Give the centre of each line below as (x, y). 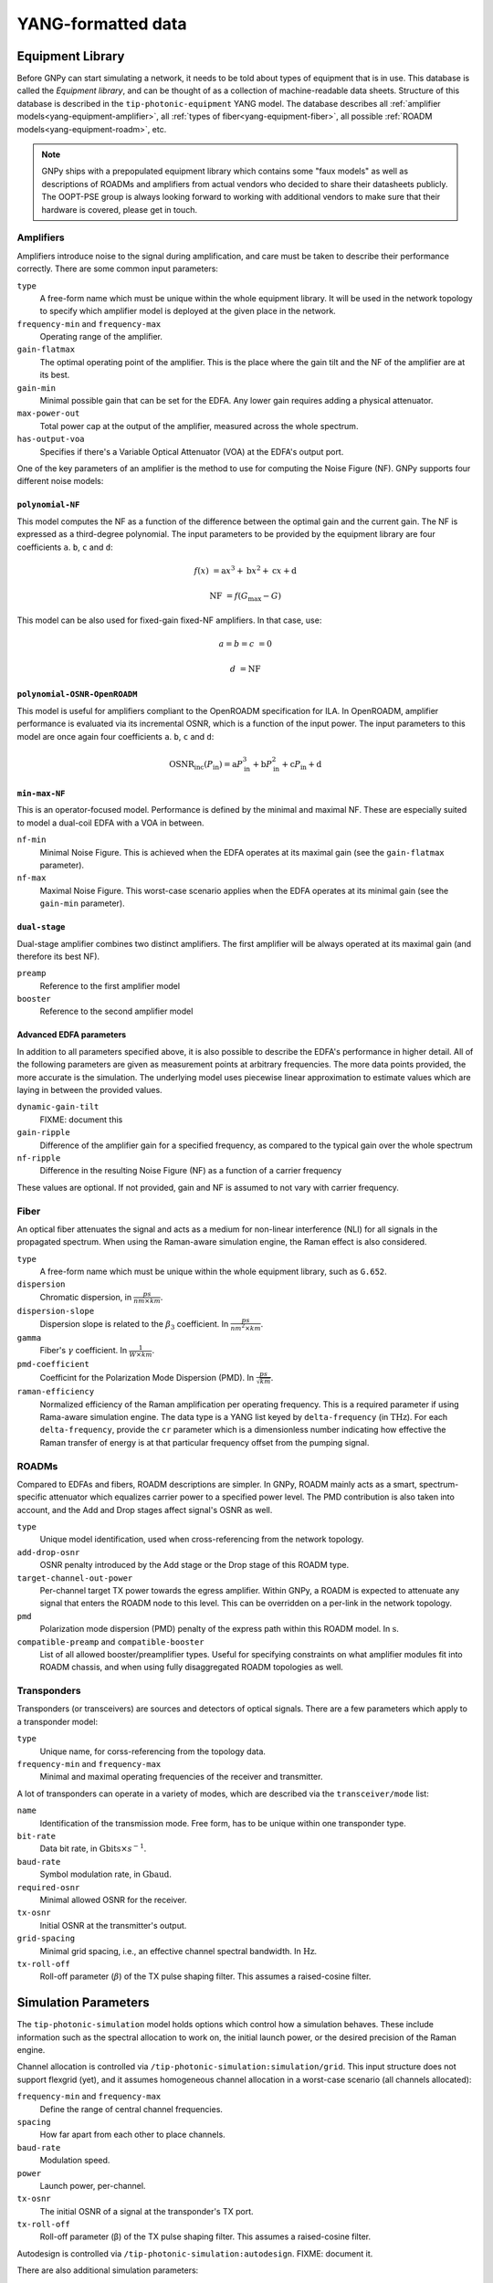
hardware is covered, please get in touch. (120, 209)
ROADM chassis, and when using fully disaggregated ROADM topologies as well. (192, 1668)
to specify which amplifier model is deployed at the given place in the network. (188, 311)
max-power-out (48, 414)
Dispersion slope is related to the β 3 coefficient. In (134, 1325)
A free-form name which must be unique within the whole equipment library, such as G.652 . (213, 1272)
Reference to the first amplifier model (110, 985)
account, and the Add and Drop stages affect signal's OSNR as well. (145, 1510)
